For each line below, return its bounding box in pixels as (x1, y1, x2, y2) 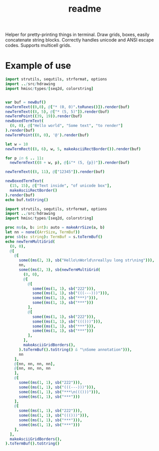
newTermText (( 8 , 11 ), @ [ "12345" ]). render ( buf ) (5, 169, 105, 174)
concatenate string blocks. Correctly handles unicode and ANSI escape (5, 37, 154, 43)
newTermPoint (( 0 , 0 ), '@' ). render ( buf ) (5, 132, 89, 138)
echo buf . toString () (5, 197, 49, 202)
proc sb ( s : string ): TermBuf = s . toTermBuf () (5, 234, 103, 239)
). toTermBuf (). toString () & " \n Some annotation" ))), (18, 347, 132, 352)
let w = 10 (5, 142, 28, 147)
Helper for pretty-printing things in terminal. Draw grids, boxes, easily (5, 31, 150, 38)
